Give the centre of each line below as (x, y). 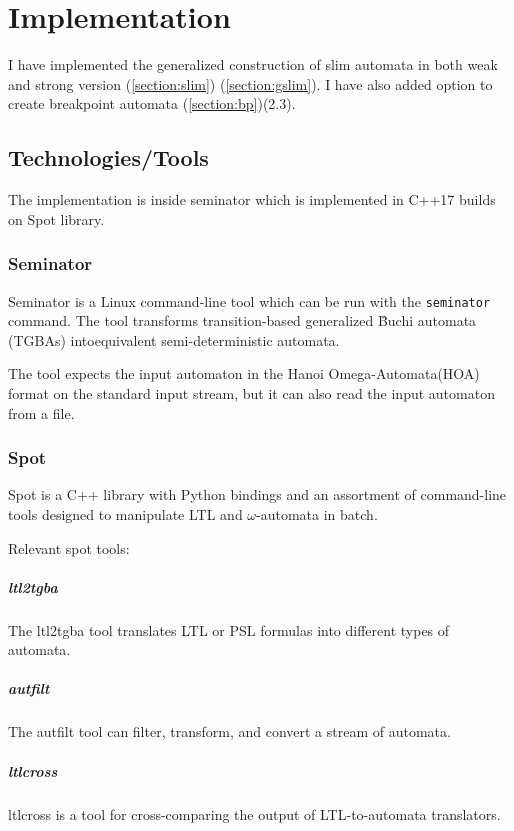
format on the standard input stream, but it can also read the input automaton (251, 392)
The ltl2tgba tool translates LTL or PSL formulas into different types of (229, 629)
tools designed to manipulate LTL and (125, 513)
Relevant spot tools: (69, 547)
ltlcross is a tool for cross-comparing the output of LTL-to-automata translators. (254, 813)
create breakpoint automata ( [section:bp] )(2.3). (152, 103)
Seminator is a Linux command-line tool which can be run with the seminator (249, 300)
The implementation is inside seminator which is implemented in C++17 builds (252, 199)
